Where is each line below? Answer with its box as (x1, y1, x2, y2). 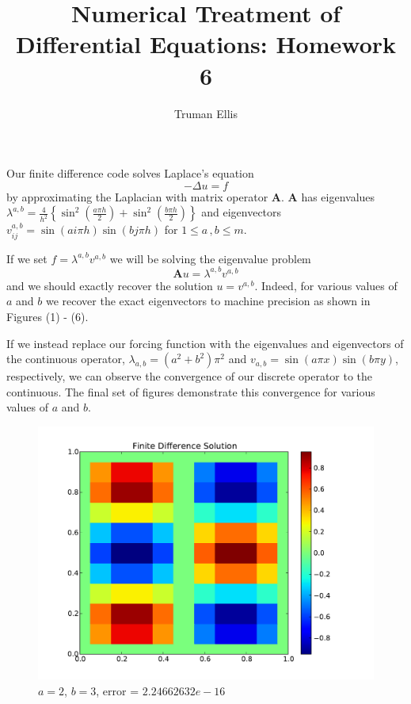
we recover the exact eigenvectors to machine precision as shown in (45, 293, 371, 309)
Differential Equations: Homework (15, 28, 397, 60)
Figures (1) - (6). (6, 308, 89, 324)
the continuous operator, (6, 350, 125, 367)
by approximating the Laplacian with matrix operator (6, 188, 268, 205)
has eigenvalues (301, 188, 375, 205)
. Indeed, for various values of (254, 277, 398, 293)
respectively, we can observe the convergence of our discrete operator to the (6, 368, 373, 385)
